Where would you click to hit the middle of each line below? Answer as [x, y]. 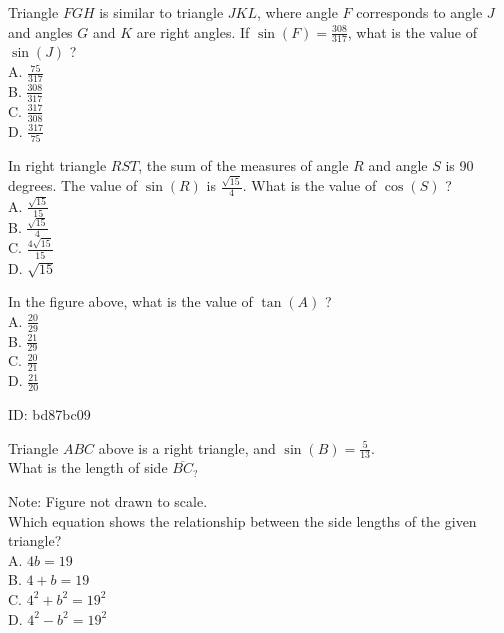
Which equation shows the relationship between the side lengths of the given [242, 520]
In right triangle [57, 164]
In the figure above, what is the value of [130, 301]
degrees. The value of [73, 185]
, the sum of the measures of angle [243, 164]
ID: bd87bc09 [49, 414]
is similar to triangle [161, 12]
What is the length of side [88, 467]
